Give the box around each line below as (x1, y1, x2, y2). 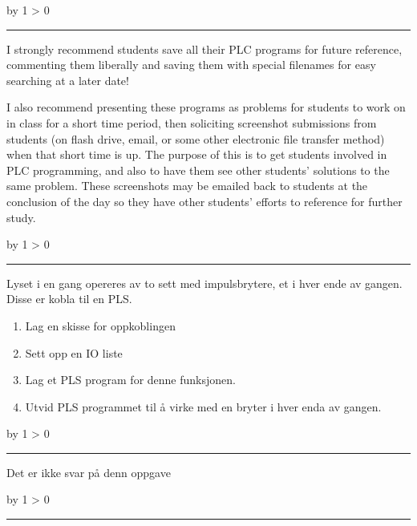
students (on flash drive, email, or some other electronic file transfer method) (6, 130, 385, 147)
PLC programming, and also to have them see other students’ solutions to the (6, 161, 390, 178)
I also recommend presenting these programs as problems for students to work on (6, 99, 406, 115)
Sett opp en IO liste (25, 344, 123, 361)
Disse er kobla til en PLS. (6, 290, 132, 307)
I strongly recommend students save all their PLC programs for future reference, (6, 40, 403, 57)
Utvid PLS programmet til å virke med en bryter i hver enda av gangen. (25, 398, 382, 415)
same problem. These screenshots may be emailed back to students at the (6, 177, 368, 194)
